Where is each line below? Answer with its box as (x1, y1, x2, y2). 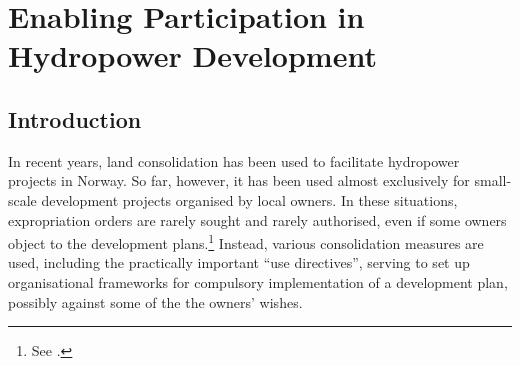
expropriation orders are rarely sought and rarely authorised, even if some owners (8, 209, 507, 230)
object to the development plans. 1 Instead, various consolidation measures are (8, 230, 484, 253)
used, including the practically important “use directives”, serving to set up (8, 252, 470, 273)
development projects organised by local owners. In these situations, (41, 189, 458, 210)
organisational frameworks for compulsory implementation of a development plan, (8, 271, 508, 292)
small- (474, 170, 512, 191)
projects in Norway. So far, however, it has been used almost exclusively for (8, 170, 470, 191)
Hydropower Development (8, 35, 377, 76)
